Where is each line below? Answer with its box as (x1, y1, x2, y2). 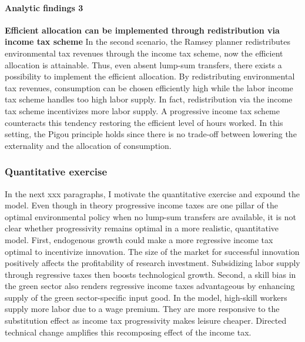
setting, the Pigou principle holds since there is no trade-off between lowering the (5, 128, 297, 140)
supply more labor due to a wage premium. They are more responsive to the (5, 303, 280, 315)
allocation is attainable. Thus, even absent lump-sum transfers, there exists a (5, 58, 282, 71)
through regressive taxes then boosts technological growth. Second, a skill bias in (5, 268, 296, 280)
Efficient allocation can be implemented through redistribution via (5, 24, 280, 36)
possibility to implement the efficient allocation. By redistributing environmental (5, 70, 295, 82)
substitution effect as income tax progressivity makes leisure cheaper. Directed (5, 314, 287, 327)
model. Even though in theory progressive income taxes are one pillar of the (5, 199, 278, 211)
